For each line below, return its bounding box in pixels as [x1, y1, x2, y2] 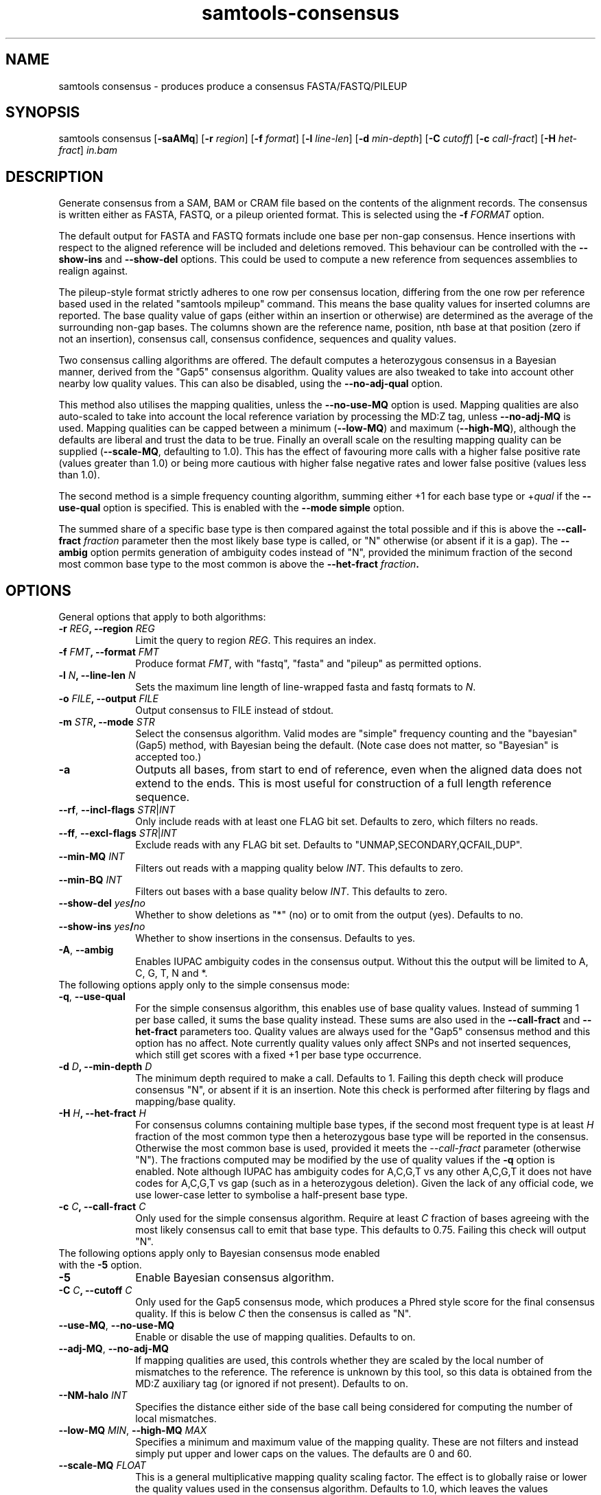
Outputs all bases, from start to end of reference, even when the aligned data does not [135, 763, 582, 777]
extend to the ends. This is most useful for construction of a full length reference [135, 776, 552, 791]
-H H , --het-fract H [58, 1107, 146, 1120]
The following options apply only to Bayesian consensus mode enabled [58, 1247, 380, 1260]
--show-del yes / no [58, 897, 145, 909]
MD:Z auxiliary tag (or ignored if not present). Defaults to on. [135, 1378, 408, 1390]
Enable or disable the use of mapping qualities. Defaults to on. [135, 1331, 416, 1343]
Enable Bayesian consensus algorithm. [135, 1271, 335, 1285]
